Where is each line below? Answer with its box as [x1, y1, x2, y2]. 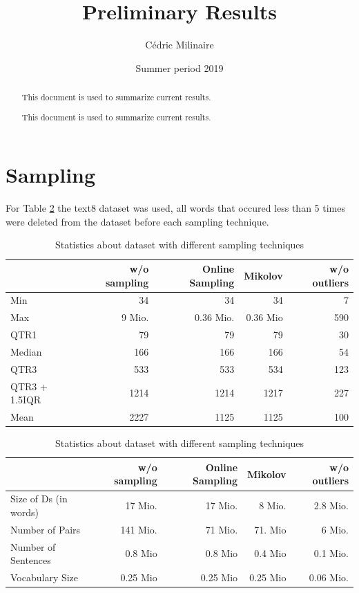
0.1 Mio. [313, 546, 349, 560]
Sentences [10, 553, 51, 567]
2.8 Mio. [313, 498, 349, 513]
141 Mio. [120, 522, 157, 536]
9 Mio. [122, 310, 149, 325]
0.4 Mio [254, 546, 287, 560]
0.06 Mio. [309, 569, 349, 584]
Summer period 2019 [135, 60, 224, 75]
